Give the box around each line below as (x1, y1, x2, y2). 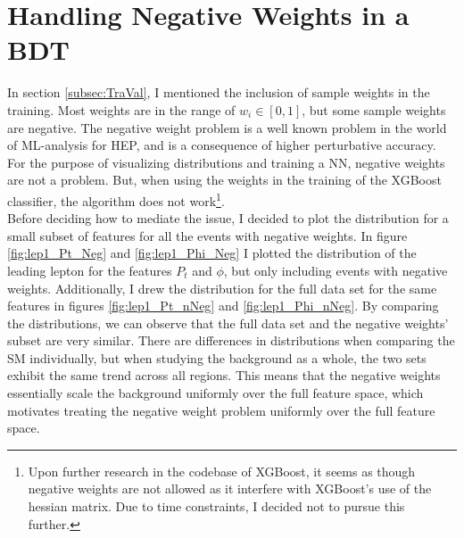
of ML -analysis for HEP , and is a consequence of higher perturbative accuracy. (7, 136, 436, 154)
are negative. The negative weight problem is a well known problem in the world (7, 118, 447, 137)
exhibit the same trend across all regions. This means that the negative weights (7, 366, 441, 385)
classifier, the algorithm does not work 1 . (7, 188, 225, 210)
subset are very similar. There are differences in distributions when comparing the (7, 331, 455, 350)
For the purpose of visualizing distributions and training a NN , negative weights (7, 153, 445, 171)
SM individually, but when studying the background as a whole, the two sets (7, 348, 427, 367)
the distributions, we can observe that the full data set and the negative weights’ (7, 313, 449, 332)
